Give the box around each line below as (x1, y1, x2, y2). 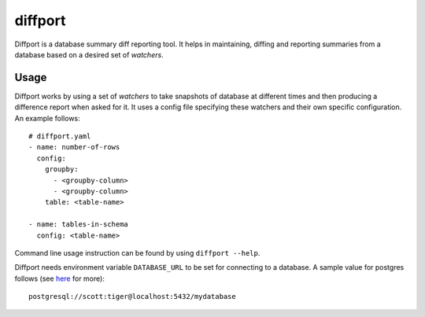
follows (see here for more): (14, 274, 105, 283)
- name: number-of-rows (28, 142, 120, 152)
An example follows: (14, 113, 80, 123)
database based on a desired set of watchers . (14, 50, 164, 59)
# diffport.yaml (28, 132, 91, 141)
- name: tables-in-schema (28, 220, 129, 229)
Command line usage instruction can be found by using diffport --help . (14, 248, 261, 257)
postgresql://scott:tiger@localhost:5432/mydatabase (28, 292, 236, 301)
